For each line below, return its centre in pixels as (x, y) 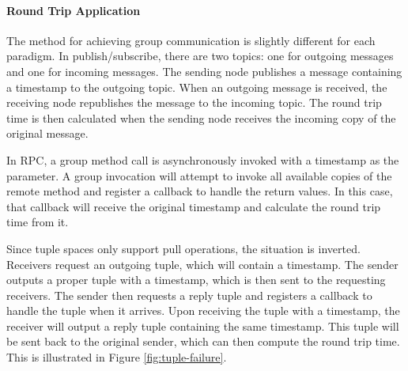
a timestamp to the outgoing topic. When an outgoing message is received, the (197, 87)
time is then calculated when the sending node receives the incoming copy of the (201, 117)
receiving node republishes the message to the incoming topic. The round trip (194, 102)
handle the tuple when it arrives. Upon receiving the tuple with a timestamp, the (203, 310)
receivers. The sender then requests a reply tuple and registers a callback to (189, 295)
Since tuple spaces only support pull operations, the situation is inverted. (183, 248)
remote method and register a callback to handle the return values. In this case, (200, 191)
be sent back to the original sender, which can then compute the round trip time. (203, 341)
